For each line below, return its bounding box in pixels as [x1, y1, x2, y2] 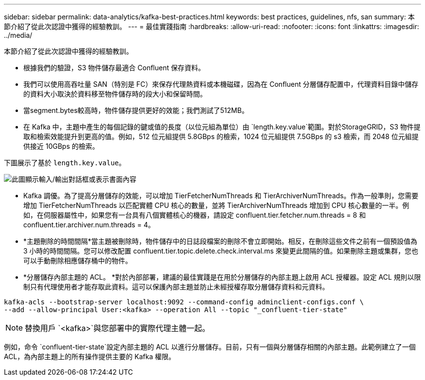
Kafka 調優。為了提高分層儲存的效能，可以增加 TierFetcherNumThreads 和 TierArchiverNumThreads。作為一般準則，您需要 [23, 191, 419, 200]
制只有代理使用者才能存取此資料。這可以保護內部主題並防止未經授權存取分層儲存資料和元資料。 [23, 283, 329, 291]
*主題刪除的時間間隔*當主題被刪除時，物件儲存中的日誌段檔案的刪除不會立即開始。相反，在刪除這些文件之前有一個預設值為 [23, 237, 418, 245]
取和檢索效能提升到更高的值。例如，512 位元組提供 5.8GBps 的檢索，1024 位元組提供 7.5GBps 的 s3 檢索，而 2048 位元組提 [23, 132, 419, 141]
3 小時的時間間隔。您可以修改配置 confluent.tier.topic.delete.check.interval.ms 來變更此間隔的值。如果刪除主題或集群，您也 [23, 247, 418, 255]
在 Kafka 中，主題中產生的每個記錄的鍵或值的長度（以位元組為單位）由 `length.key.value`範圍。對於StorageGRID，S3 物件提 [23, 123, 421, 131]
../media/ [4, 31, 33, 39]
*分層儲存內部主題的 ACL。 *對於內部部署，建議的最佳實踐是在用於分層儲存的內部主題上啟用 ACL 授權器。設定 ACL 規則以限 [23, 273, 421, 281]
